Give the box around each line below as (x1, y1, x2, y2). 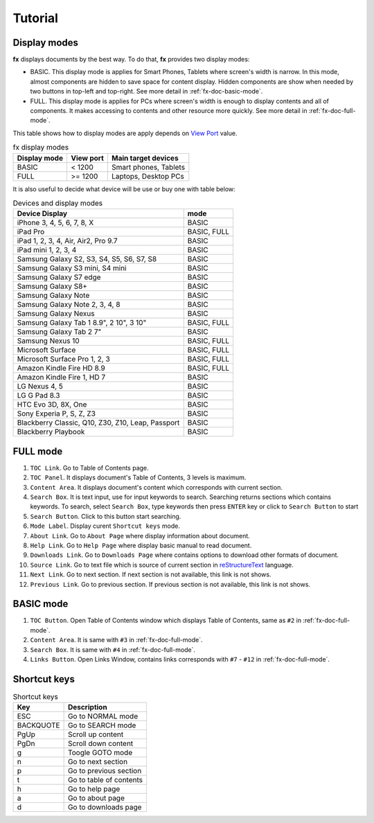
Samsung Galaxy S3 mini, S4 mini (17, 263, 127, 273)
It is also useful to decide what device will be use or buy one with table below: (12, 184, 235, 193)
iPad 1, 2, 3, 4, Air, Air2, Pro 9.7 (17, 236, 118, 246)
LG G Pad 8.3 (17, 391, 60, 400)
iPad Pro (17, 227, 45, 237)
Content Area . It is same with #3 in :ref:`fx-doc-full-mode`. (30, 636, 203, 644)
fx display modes (12, 143, 69, 152)
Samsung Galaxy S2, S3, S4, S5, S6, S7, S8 (17, 254, 157, 264)
